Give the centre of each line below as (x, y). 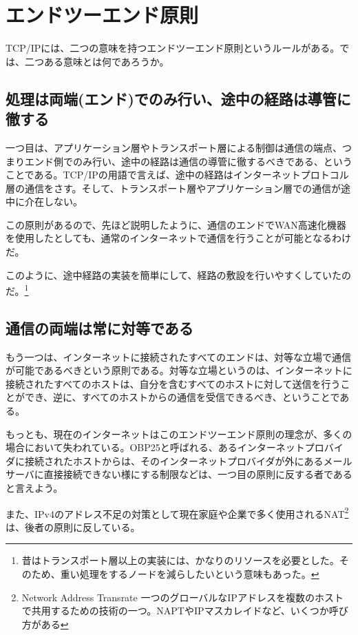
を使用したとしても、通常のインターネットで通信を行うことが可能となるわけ (179, 238)
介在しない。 (53, 201)
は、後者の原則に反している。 (73, 527)
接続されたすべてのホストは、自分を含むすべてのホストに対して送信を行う (173, 383)
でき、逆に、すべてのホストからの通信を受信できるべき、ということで (182, 397)
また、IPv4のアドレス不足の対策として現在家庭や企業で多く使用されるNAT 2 (177, 512)
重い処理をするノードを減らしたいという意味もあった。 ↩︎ (190, 574)
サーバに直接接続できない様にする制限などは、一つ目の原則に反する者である (179, 474)
